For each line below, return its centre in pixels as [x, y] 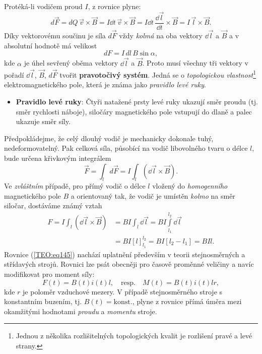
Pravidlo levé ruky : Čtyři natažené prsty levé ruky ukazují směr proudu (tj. [137, 101]
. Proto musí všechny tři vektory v [195, 63]
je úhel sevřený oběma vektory [71, 63]
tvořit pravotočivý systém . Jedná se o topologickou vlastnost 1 [158, 74]
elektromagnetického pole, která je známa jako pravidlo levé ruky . [105, 84]
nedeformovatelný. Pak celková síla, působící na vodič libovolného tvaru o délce [126, 148]
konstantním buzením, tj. [43, 301]
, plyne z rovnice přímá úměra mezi [187, 301]
